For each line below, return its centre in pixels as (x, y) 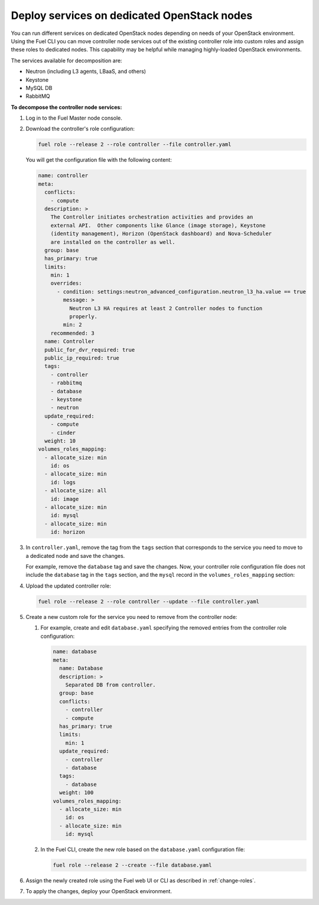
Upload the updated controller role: (69, 586)
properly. (83, 317)
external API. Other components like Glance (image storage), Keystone (158, 225)
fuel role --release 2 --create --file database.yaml (132, 865)
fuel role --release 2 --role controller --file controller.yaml (135, 145)
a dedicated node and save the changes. (75, 556)
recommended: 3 (72, 333)
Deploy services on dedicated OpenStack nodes (132, 15)
